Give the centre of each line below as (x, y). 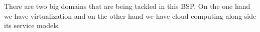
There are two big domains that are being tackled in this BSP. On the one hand (127, 6)
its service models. (32, 25)
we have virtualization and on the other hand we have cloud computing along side (130, 16)
